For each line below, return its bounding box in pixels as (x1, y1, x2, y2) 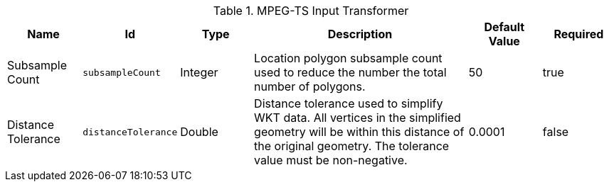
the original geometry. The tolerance (254, 139, 450, 153)
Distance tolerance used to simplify (254, 96, 443, 110)
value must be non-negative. (254, 153, 408, 167)
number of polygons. (254, 79, 366, 93)
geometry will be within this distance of (254, 125, 465, 139)
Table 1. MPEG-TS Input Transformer (213, 4, 409, 18)
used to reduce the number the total (254, 65, 447, 79)
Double (180, 125, 218, 139)
